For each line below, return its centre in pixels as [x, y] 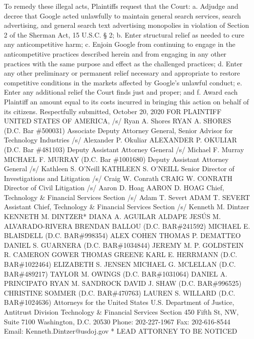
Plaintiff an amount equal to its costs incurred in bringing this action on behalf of [127, 101]
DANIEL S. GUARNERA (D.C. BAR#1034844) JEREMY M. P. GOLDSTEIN [124, 245]
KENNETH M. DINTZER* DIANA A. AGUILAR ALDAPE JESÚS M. [112, 216]
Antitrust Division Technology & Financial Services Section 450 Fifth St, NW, [121, 312]
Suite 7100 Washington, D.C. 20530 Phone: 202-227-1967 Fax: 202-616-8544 [117, 321]
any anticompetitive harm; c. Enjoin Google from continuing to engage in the [120, 44]
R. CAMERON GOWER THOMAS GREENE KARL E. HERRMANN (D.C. [121, 254]
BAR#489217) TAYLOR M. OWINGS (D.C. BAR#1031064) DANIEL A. [116, 273]
